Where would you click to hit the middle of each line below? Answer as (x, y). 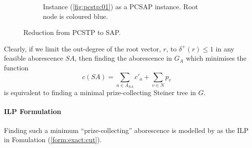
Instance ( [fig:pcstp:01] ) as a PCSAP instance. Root (121, 6)
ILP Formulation (33, 111)
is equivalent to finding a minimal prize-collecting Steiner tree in (100, 92)
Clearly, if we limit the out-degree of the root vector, (83, 48)
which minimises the (216, 58)
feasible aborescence (34, 58)
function (16, 67)
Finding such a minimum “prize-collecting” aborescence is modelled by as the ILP (126, 130)
